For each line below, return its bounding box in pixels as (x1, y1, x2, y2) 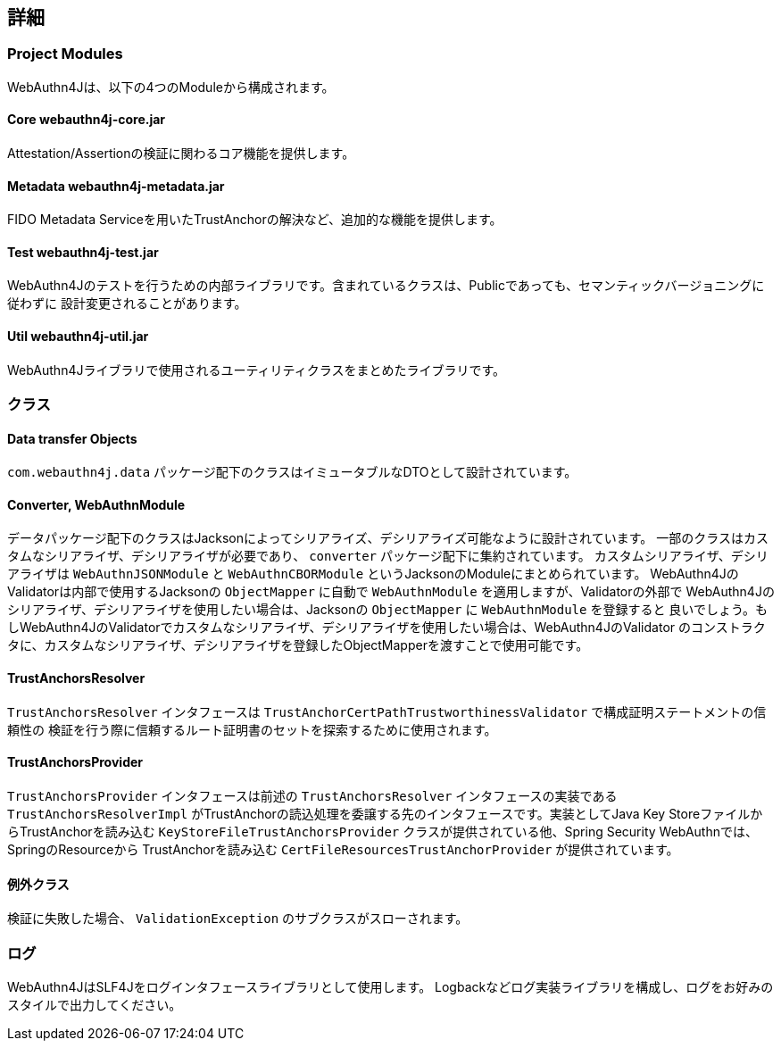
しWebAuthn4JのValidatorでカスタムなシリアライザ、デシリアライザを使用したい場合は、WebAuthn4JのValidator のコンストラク (7, 620, 766, 636)
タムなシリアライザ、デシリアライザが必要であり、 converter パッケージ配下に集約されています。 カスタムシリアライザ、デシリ (7, 548, 769, 564)
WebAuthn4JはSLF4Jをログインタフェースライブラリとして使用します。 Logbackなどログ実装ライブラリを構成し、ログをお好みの (7, 978, 774, 994)
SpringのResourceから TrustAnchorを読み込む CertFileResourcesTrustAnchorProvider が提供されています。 (7, 841, 679, 857)
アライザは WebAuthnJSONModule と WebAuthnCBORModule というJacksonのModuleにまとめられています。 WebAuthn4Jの (7, 566, 739, 582)
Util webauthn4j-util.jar (7, 329, 149, 345)
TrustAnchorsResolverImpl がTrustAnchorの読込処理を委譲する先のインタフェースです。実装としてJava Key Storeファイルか (7, 805, 763, 821)
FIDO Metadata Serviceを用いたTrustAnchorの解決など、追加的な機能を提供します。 (7, 212, 503, 228)
